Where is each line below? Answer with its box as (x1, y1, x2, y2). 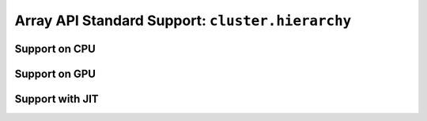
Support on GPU (14, 67, 96, 80)
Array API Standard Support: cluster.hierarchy (14, 12, 352, 29)
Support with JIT (14, 93, 99, 105)
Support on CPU (14, 42, 96, 55)
